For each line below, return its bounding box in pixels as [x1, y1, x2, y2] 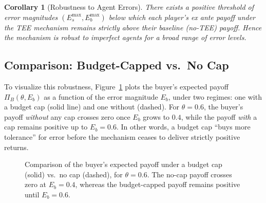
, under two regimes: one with [168, 91, 262, 102]
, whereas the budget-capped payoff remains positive [75, 179, 240, 190]
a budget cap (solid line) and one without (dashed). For [4, 101, 180, 112]
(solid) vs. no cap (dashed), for [25, 169, 123, 179]
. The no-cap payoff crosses [147, 169, 232, 179]
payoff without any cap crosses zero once [4, 111, 130, 122]
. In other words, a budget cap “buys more [116, 121, 251, 132]
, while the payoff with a [181, 111, 257, 122]
